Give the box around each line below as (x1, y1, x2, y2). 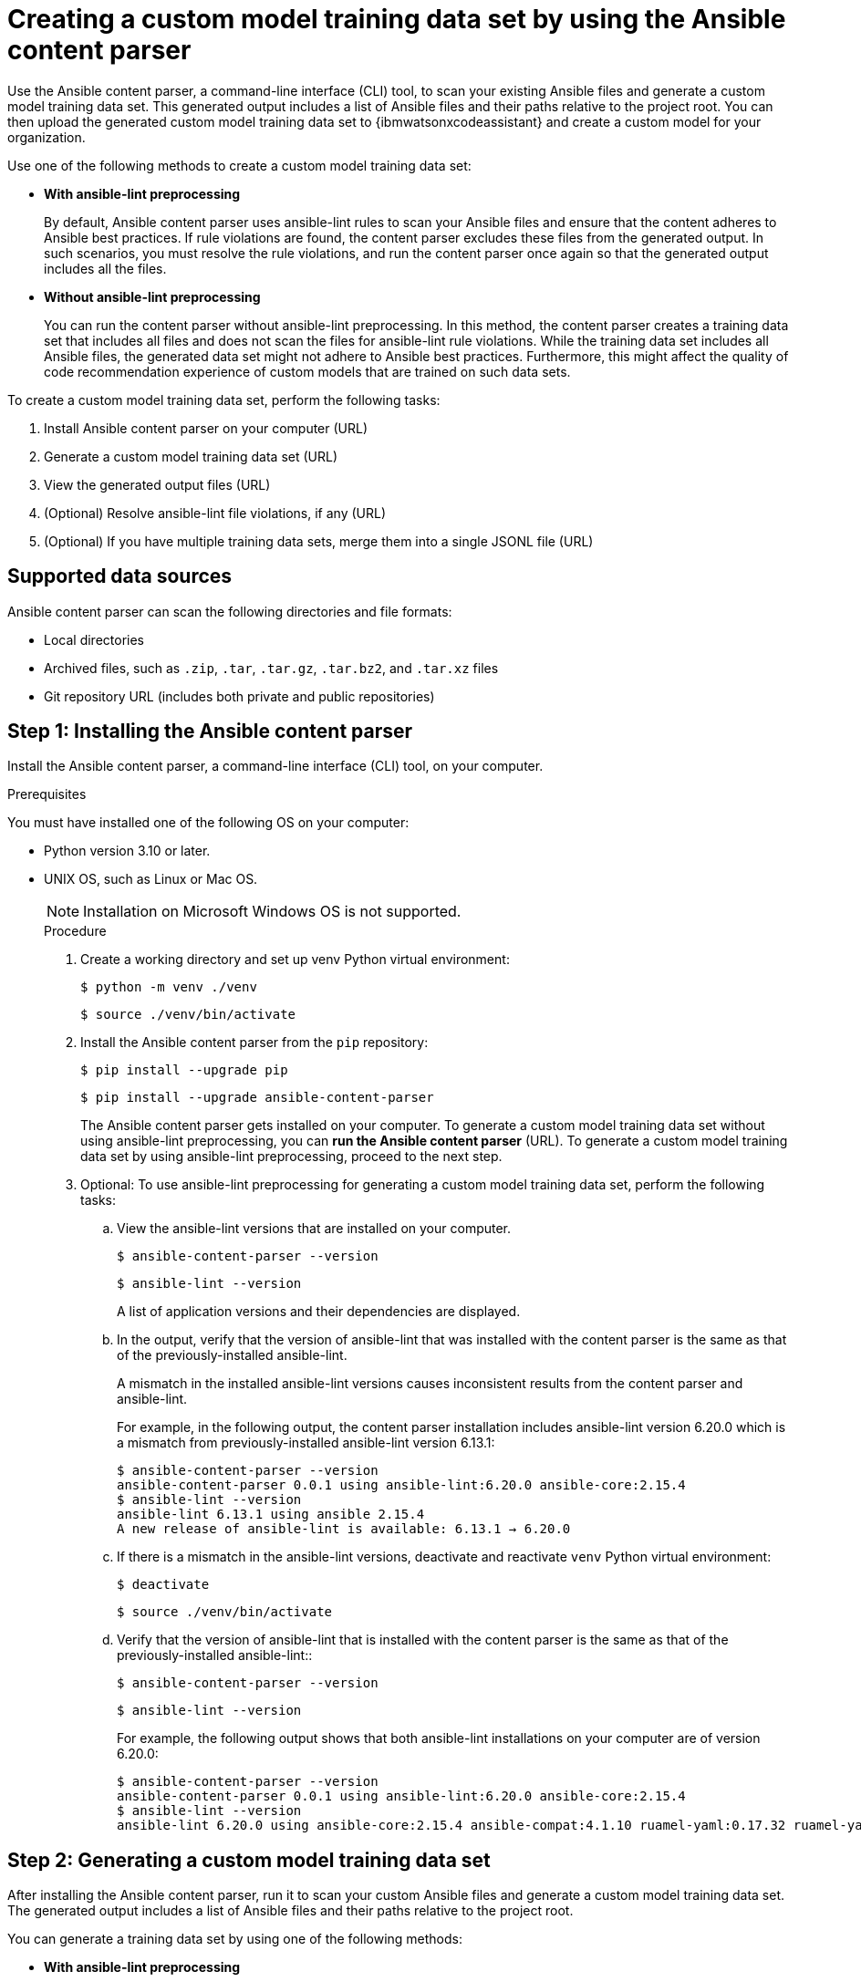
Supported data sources (7, 565, 233, 588)
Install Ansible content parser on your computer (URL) (44, 420, 368, 436)
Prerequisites (7, 786, 87, 803)
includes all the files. (44, 260, 167, 276)
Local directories (44, 631, 144, 648)
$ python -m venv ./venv (80, 980, 257, 995)
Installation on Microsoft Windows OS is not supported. (83, 902, 462, 921)
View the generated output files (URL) (44, 476, 271, 493)
